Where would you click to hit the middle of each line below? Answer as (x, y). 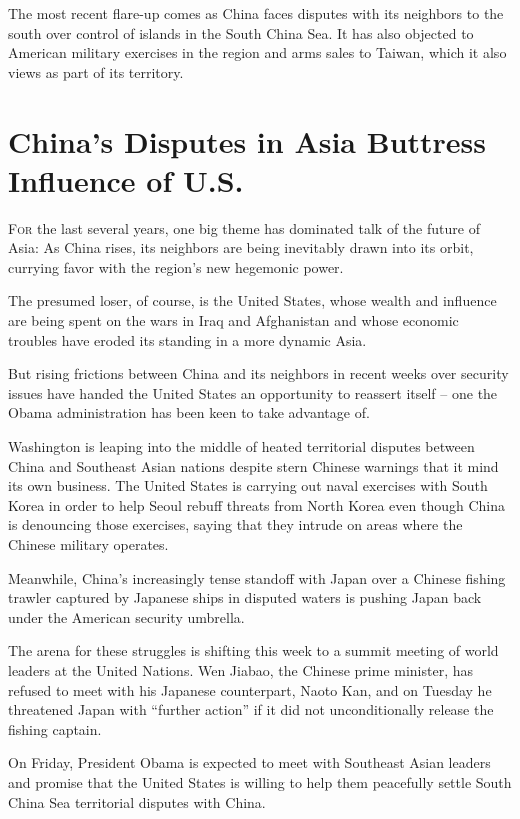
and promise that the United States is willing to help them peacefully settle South (260, 781)
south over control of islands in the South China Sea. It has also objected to (241, 32)
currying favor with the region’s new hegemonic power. (176, 266)
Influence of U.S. (126, 179)
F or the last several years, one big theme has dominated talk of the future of (244, 227)
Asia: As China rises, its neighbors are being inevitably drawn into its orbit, (241, 247)
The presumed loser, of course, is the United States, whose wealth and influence (252, 300)
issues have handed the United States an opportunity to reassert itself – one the (253, 392)
